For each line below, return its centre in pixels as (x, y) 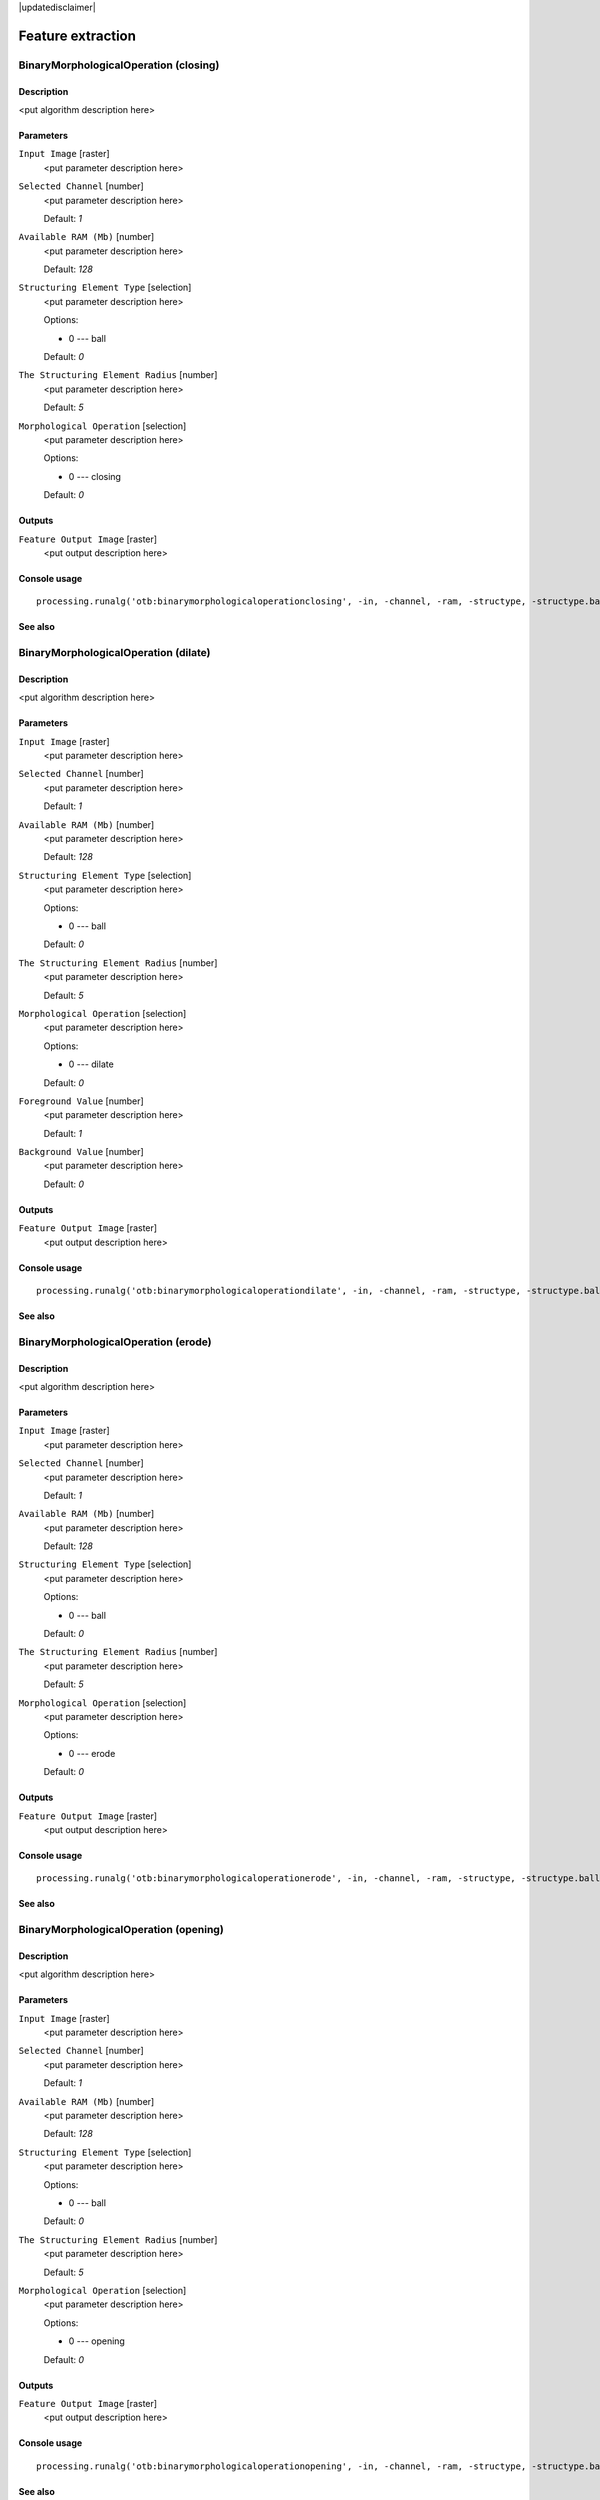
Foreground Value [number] (81, 1101)
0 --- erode (92, 1753)
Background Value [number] (81, 1152)
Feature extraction (77, 35)
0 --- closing (95, 476)
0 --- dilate (91, 1064)
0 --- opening (96, 2341)
